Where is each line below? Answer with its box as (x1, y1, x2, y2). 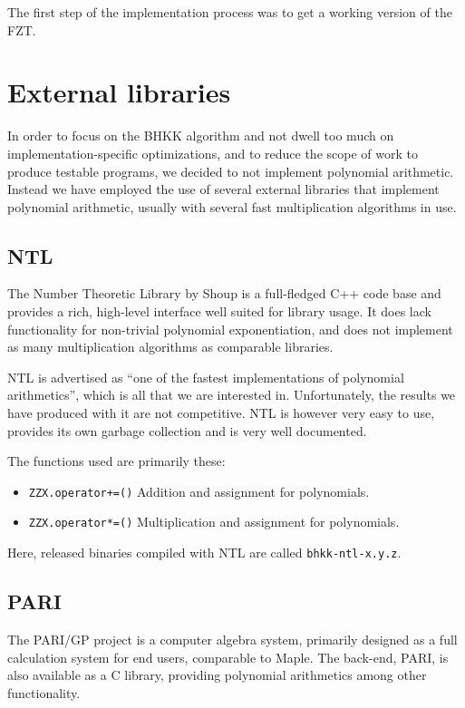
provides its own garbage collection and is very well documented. (7, 421, 367, 440)
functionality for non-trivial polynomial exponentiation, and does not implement (7, 319, 453, 338)
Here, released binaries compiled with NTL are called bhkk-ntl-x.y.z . (7, 543, 402, 562)
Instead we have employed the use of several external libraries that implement (7, 179, 440, 199)
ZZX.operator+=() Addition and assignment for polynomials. (28, 481, 370, 500)
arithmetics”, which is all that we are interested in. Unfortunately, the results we (7, 385, 456, 404)
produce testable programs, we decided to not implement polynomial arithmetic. (7, 161, 454, 180)
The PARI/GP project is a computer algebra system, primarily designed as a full (7, 630, 458, 648)
